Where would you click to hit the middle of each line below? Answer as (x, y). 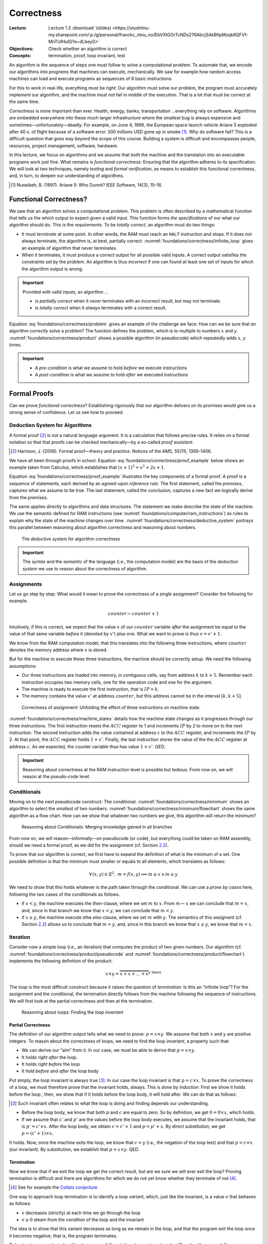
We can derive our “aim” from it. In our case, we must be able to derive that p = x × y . (109, 1050)
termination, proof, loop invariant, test (87, 56)
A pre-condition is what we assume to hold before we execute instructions (111, 368)
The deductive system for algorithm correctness (71, 539)
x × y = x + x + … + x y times (133, 974)
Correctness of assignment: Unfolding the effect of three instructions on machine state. (111, 707)
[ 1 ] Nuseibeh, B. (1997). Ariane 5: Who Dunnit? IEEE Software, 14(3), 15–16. (87, 185)
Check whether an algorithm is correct (88, 49)
